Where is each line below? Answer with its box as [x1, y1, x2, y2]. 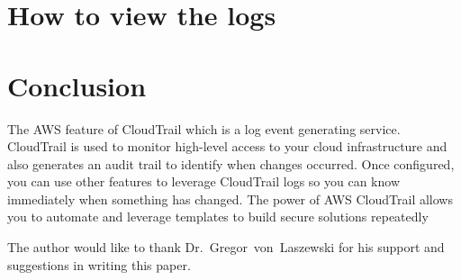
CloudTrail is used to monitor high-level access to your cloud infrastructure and [7, 137, 447, 156]
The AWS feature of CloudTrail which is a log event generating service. [7, 119, 401, 138]
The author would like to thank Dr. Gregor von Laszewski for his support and [7, 238, 445, 257]
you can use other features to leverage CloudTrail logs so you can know [7, 172, 400, 191]
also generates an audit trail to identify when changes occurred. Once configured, [7, 154, 455, 173]
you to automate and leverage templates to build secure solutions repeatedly [7, 207, 429, 226]
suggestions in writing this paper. [7, 255, 191, 274]
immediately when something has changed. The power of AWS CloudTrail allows [7, 189, 453, 208]
